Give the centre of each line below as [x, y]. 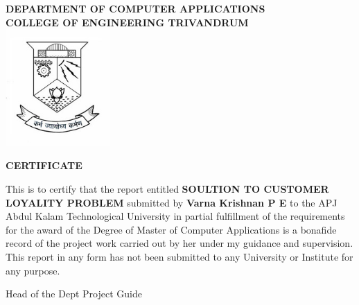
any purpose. [33, 270]
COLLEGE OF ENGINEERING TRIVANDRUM [127, 22]
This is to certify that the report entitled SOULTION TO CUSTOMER [167, 188]
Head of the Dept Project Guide [74, 294]
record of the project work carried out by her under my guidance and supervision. [179, 243]
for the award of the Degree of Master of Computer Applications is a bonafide [171, 229]
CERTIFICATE [44, 165]
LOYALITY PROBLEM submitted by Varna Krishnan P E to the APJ [172, 202]
